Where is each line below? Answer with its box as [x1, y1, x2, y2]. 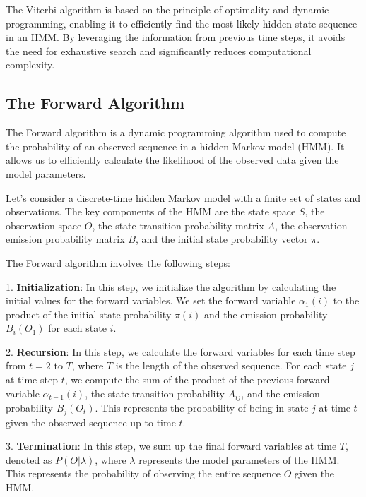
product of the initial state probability [6, 306, 172, 321]
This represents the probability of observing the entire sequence [6, 466, 281, 481]
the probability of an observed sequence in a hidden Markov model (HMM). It [6, 138, 345, 153]
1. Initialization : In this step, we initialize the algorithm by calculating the [6, 279, 336, 294]
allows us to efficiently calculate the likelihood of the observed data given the [6, 152, 339, 167]
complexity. [6, 57, 55, 72]
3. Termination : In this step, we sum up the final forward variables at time [6, 438, 337, 453]
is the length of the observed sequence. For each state [115, 358, 347, 373]
